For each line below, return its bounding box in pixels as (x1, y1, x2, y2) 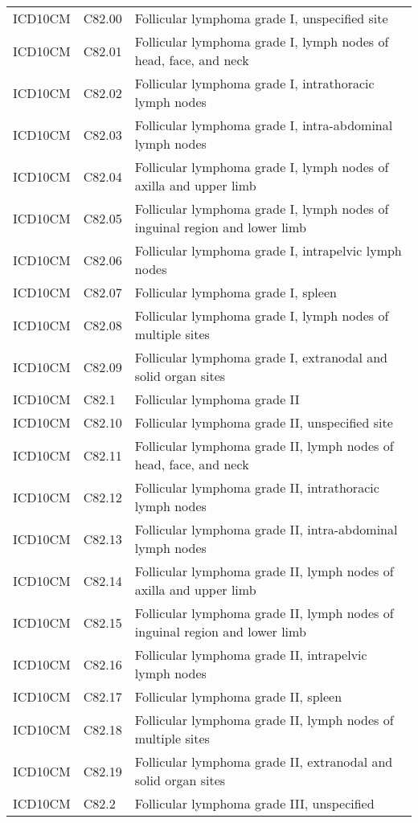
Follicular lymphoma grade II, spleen (134, 687, 342, 706)
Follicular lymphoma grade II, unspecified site (134, 413, 393, 432)
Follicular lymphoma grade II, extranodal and (134, 752, 393, 771)
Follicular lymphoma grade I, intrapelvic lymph (134, 241, 402, 260)
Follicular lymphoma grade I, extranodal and (134, 348, 387, 366)
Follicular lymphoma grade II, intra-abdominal (134, 520, 398, 538)
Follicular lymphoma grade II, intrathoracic (134, 478, 379, 497)
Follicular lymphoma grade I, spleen (134, 283, 337, 301)
